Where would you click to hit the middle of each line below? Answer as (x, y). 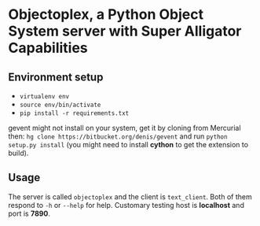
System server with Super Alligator (125, 31)
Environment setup (56, 77)
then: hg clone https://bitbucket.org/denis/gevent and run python (118, 136)
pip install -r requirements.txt (74, 113)
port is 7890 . (29, 213)
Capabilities (48, 48)
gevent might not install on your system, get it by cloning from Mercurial (125, 128)
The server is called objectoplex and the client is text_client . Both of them (130, 196)
